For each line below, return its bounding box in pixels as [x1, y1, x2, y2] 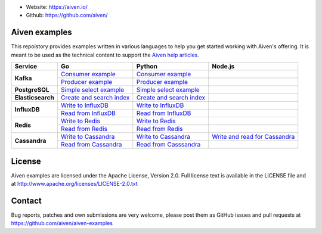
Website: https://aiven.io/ [26, 4, 88, 10]
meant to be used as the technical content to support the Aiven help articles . [11, 51, 199, 58]
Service [14, 63, 38, 71]
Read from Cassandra [60, 141, 122, 149]
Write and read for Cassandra [212, 133, 295, 141]
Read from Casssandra [136, 141, 201, 149]
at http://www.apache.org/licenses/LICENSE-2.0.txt [11, 180, 138, 187]
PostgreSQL [14, 86, 50, 94]
